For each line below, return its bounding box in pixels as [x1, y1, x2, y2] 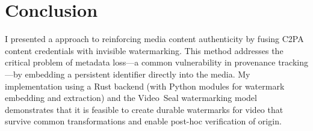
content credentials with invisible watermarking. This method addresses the [5, 44, 284, 56]
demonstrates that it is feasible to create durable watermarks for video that [5, 103, 284, 115]
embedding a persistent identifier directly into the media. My [25, 67, 250, 80]
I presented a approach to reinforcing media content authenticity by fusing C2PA [5, 32, 304, 45]
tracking [278, 56, 308, 69]
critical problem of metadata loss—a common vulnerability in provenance [5, 56, 276, 69]
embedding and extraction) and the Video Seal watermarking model [5, 91, 257, 104]
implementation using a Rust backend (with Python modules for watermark [5, 79, 285, 92]
